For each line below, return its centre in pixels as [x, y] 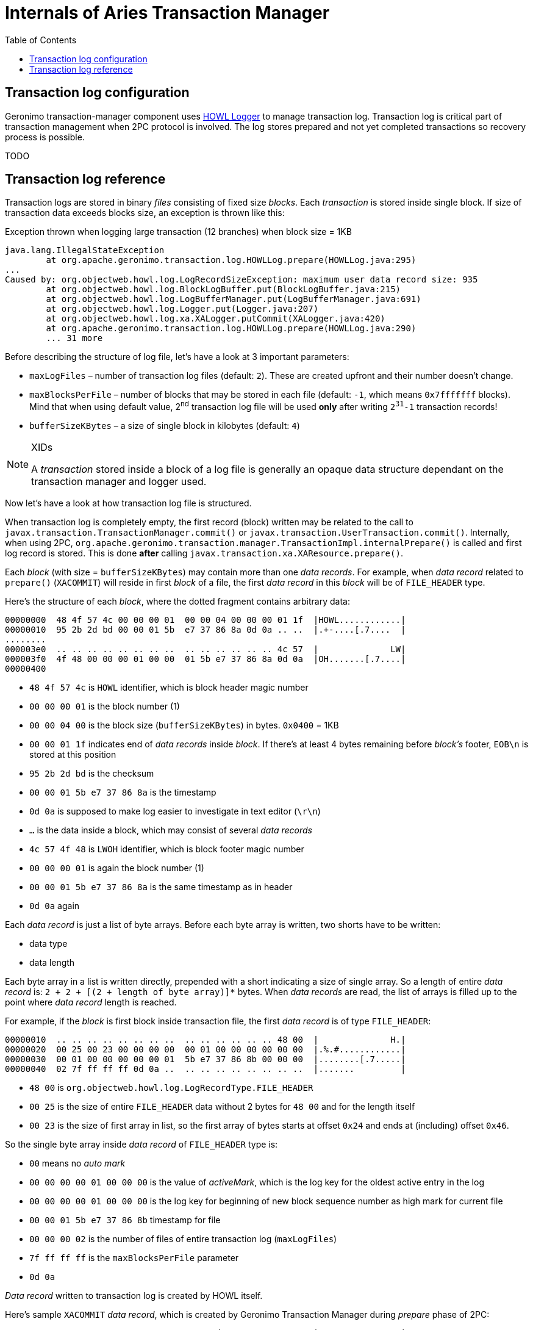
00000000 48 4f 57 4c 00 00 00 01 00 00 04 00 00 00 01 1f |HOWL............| [206, 620]
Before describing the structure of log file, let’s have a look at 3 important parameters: [177, 357]
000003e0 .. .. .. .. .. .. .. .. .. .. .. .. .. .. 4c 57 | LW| [206, 649]
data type [48, 944]
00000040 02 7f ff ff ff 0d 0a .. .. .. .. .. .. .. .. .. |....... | [206, 1069]
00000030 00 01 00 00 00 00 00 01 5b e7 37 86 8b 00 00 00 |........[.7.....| [206, 1059]
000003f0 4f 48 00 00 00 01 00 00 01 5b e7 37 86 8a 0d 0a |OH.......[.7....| [206, 659]
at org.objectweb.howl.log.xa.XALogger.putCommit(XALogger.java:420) [216, 319]
